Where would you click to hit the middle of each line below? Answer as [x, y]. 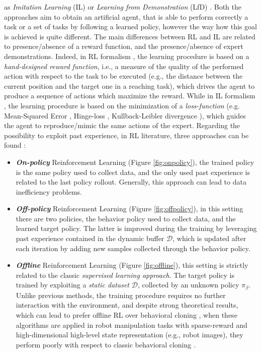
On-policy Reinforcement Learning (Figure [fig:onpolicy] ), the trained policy [135, 162]
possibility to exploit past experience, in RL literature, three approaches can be [126, 135]
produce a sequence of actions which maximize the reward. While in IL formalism [130, 96]
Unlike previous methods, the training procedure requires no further [121, 295]
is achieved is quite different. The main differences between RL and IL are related [130, 36]
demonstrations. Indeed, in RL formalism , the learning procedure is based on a [127, 56]
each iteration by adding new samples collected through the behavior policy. [133, 248]
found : [15, 145]
